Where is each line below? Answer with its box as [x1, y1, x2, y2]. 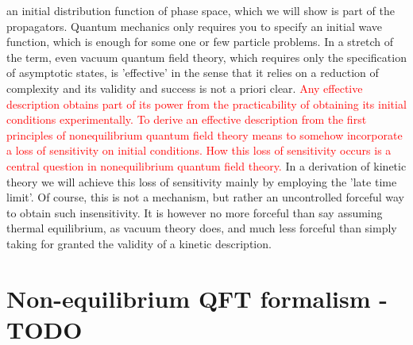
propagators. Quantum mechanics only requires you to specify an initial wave [6, 17, 382, 34]
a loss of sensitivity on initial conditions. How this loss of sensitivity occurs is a [6, 142, 392, 159]
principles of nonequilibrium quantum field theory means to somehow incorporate [6, 126, 403, 143]
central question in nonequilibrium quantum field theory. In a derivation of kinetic [6, 157, 407, 174]
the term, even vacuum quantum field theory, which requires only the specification [6, 48, 407, 65]
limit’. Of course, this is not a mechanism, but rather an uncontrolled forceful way [6, 189, 405, 205]
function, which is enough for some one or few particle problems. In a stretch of [6, 33, 393, 50]
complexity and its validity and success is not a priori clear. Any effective [6, 79, 363, 96]
